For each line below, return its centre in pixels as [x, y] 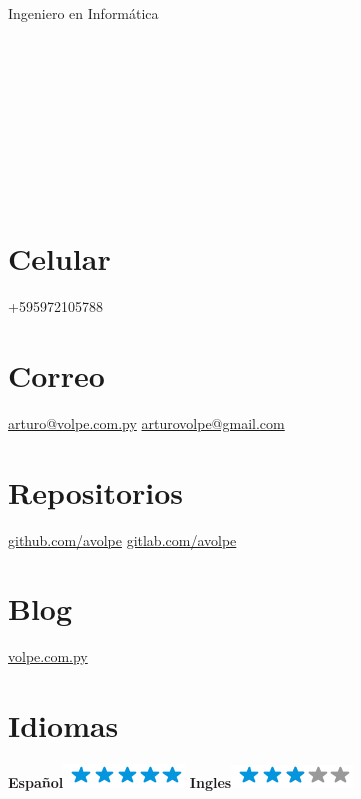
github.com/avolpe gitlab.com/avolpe [122, 539]
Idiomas [63, 725]
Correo [56, 374]
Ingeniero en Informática [83, 13]
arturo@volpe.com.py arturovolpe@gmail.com [146, 422]
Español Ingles [120, 781]
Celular [59, 258]
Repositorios [96, 491]
